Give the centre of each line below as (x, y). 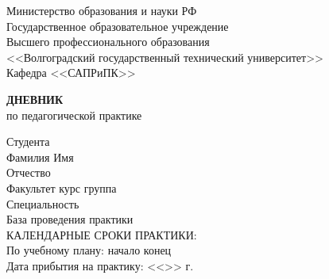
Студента (28, 141)
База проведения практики (70, 219)
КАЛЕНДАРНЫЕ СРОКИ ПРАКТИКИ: (102, 234)
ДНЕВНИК (35, 99)
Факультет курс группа (62, 187)
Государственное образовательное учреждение (118, 26)
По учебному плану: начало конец (89, 250)
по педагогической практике (74, 115)
